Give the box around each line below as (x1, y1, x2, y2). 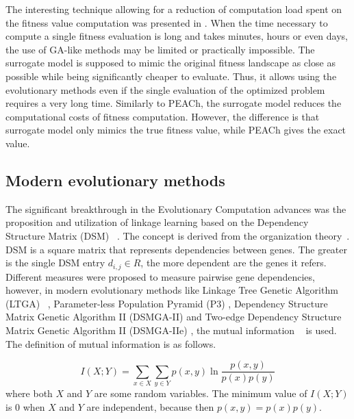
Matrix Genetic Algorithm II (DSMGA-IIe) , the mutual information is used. (5, 322, 337, 337)
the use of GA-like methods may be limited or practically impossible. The (5, 42, 315, 56)
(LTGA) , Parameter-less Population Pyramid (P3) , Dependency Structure (5, 296, 328, 310)
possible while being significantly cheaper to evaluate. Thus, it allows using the (5, 68, 337, 83)
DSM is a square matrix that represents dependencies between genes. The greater (5, 242, 347, 256)
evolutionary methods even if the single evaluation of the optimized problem (5, 82, 325, 97)
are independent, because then (86, 399, 214, 414)
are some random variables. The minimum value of (94, 385, 307, 400)
